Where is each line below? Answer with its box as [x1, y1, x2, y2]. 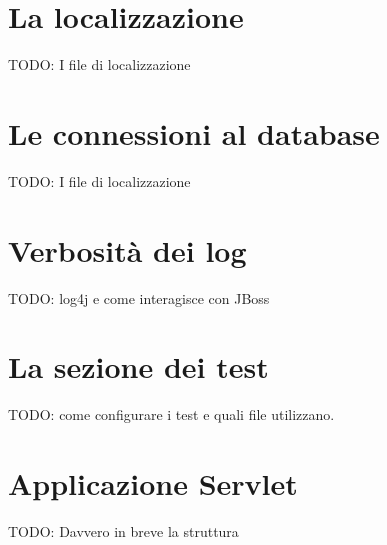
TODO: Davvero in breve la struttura [8, 521, 239, 541]
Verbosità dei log [8, 229, 247, 270]
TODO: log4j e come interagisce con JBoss [8, 287, 270, 308]
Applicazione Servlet [8, 463, 298, 504]
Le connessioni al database [8, 112, 380, 153]
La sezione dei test [8, 346, 269, 387]
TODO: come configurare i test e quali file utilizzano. [8, 404, 335, 425]
